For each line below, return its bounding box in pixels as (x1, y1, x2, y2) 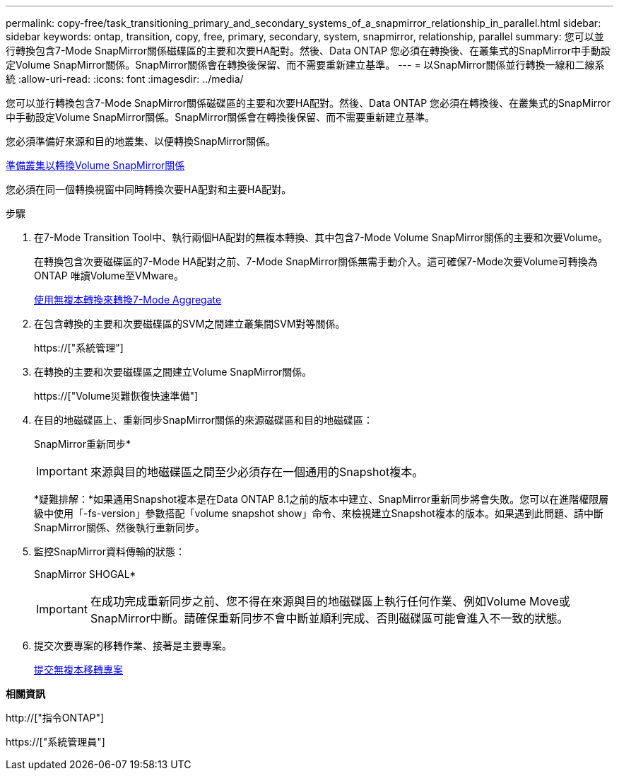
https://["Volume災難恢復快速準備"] (34, 390, 199, 402)
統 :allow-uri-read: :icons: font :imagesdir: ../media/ (6, 73, 244, 85)
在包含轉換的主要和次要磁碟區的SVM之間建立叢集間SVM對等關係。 (34, 318, 346, 330)
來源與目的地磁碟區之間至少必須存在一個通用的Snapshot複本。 (90, 465, 424, 479)
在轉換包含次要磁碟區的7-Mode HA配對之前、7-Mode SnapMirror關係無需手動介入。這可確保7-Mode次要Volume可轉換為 (34, 255, 598, 267)
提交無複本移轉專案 (34, 664, 123, 676)
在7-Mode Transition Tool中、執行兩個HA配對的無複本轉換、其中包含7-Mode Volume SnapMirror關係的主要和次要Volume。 (34, 231, 608, 243)
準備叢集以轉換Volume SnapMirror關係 (6, 159, 185, 171)
